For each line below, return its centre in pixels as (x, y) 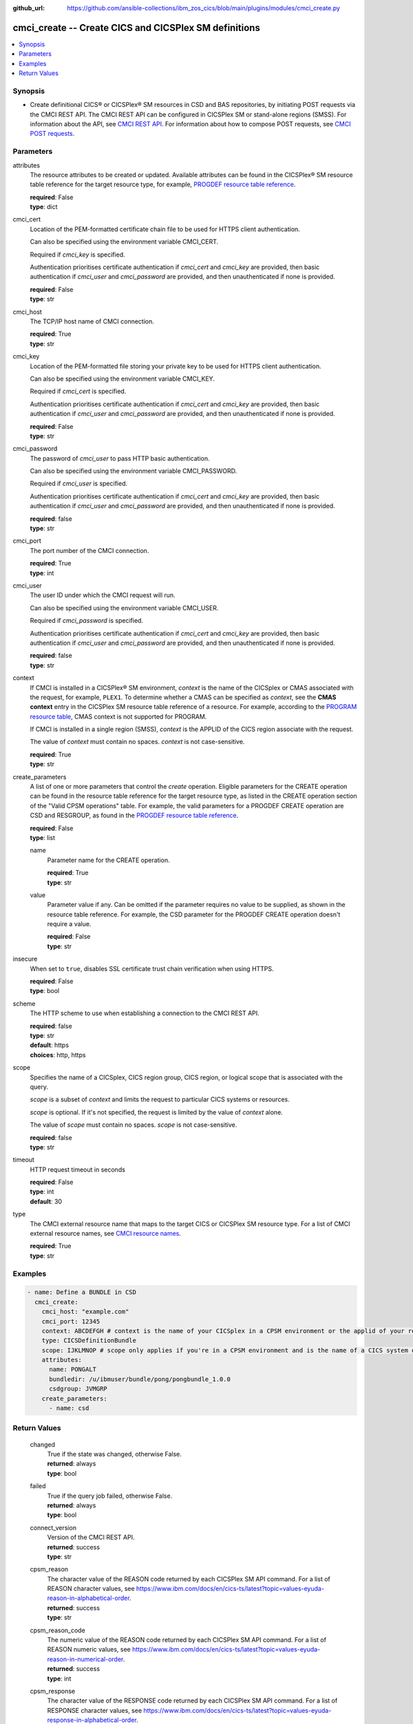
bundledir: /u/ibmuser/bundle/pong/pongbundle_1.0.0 (140, 1379)
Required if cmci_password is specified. (87, 621)
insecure (25, 959)
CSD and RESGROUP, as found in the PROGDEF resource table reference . (134, 815)
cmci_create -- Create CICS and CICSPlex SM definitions (137, 28)
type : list (42, 837)
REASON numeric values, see (89, 1650)
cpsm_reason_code (57, 1630)
